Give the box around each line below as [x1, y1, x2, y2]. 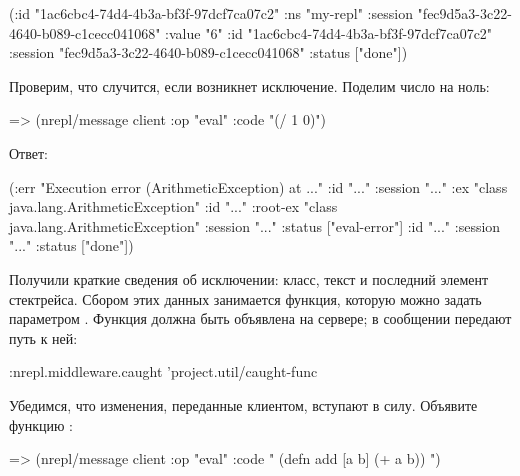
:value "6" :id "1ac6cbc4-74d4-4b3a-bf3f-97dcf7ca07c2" [165, 22, 493, 43]
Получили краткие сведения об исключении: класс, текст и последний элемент [9, 268, 489, 289]
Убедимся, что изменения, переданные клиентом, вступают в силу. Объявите [9, 394, 478, 415]
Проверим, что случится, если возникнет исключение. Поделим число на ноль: [9, 75, 490, 96]
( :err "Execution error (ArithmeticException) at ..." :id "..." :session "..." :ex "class [9, 176, 508, 197]
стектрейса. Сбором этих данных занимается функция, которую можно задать [9, 288, 482, 309]
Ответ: [9, 142, 48, 163]
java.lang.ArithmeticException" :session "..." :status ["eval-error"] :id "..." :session [9, 215, 501, 236]
